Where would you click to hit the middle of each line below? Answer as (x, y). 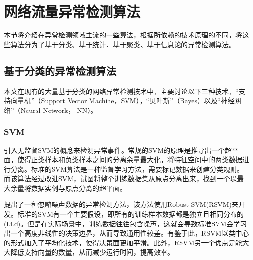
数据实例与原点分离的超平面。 (79, 188)
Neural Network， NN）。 (59, 110)
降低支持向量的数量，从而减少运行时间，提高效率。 (92, 252)
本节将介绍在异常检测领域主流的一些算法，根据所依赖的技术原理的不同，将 (123, 35)
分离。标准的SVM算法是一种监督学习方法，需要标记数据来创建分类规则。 (127, 169)
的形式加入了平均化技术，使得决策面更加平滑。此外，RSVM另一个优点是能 (123, 242)
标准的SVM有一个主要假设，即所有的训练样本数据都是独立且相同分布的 (131, 214)
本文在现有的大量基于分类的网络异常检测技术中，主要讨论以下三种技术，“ (121, 91)
